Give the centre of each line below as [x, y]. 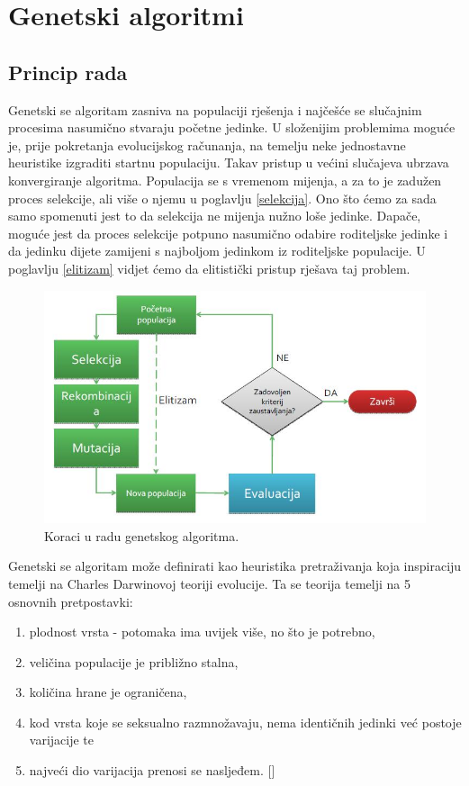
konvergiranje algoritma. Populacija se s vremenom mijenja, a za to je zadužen [225, 180]
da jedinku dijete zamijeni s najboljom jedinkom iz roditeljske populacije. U [217, 251]
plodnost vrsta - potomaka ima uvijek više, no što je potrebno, [202, 632]
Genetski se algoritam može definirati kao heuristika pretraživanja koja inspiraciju [235, 566]
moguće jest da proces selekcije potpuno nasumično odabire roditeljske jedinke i [228, 233]
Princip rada [68, 72]
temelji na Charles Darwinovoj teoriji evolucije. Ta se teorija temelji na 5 [209, 583]
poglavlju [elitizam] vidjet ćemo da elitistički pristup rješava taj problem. [209, 268]
